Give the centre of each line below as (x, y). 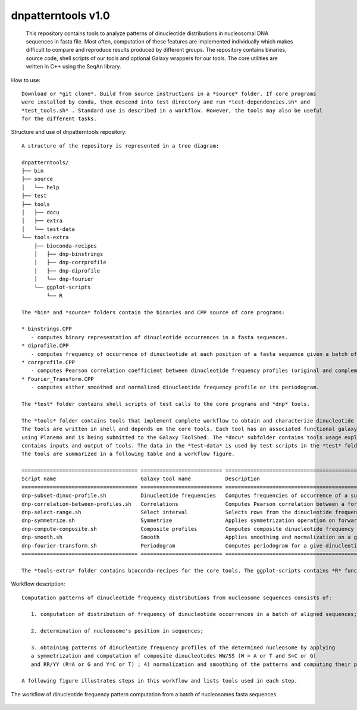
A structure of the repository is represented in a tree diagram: (120, 146)
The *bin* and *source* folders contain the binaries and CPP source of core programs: (154, 312)
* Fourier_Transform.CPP (58, 379)
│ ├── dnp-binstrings (68, 254)
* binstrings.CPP (47, 329)
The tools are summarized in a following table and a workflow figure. (128, 454)
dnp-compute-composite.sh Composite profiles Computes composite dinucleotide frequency (188, 529)
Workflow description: (38, 584)
